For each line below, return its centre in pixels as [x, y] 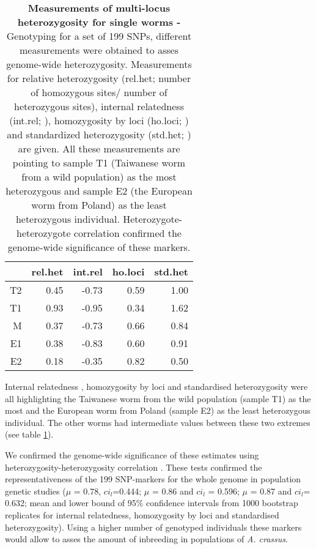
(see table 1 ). [29, 434]
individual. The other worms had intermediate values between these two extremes [158, 422]
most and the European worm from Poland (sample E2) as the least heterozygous [158, 410]
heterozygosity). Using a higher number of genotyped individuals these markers [153, 527]
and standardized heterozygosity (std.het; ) [99, 134]
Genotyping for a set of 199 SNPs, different [99, 36]
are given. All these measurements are [99, 148]
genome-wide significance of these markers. [99, 247]
